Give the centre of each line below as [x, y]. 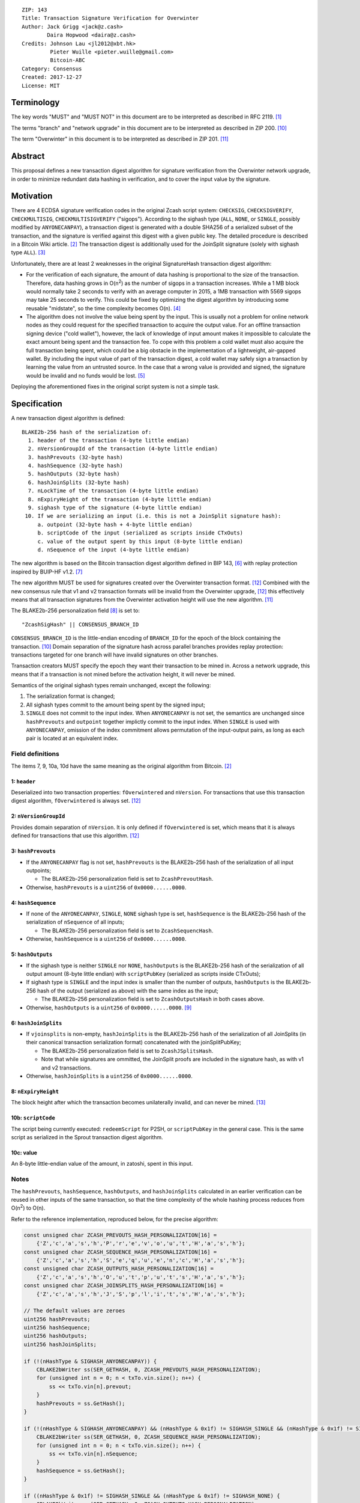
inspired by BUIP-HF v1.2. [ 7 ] [47, 572]
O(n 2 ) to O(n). [28, 1207]
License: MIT [41, 85]
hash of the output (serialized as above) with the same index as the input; [128, 990]
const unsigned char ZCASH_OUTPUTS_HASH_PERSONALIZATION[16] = [119, 1269]
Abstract [28, 156]
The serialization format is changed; [70, 696]
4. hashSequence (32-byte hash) [75, 466]
